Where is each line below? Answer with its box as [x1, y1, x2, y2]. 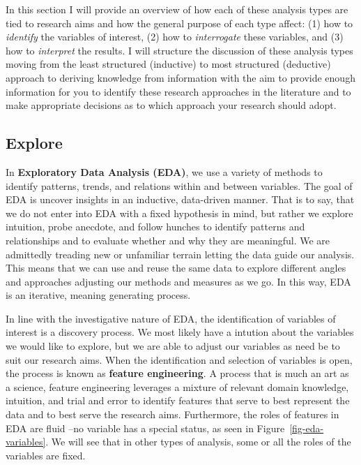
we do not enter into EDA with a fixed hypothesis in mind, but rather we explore [6, 205, 353, 220]
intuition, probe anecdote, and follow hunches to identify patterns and [6, 219, 305, 234]
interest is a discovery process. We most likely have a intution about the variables [6, 325, 354, 339]
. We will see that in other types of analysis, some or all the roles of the [45, 434, 351, 449]
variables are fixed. [6, 448, 86, 462]
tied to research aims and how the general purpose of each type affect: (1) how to [6, 15, 353, 30]
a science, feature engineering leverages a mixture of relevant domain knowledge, [6, 379, 349, 394]
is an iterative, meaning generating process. [6, 288, 191, 302]
